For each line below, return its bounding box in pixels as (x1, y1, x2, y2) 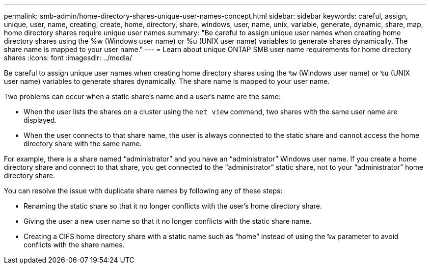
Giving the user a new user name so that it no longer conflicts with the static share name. (24, 217, 312, 225)
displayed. (24, 116, 57, 124)
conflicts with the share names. (24, 241, 125, 249)
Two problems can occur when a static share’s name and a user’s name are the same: (4, 92, 281, 101)
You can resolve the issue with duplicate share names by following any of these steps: (4, 187, 283, 195)
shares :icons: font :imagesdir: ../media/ (4, 54, 132, 62)
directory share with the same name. (24, 139, 142, 148)
